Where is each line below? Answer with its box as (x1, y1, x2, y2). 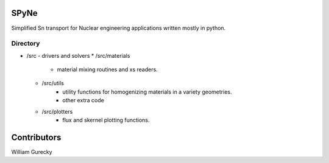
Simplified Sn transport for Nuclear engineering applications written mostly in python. (11, 24, 226, 32)
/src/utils (41, 80, 64, 87)
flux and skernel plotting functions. (62, 116, 150, 123)
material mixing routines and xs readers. (57, 66, 158, 73)
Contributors (11, 132, 62, 142)
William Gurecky (11, 148, 52, 155)
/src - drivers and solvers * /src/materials (26, 52, 130, 59)
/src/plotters (41, 108, 73, 115)
